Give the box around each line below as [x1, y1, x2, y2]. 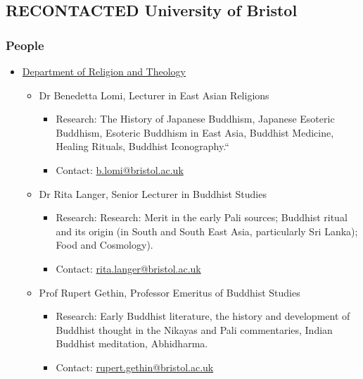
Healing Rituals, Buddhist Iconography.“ [56, 139, 229, 154]
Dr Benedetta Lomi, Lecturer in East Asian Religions [39, 87, 269, 102]
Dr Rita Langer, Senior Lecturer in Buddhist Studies [39, 186, 267, 201]
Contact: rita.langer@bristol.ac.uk [56, 261, 201, 275]
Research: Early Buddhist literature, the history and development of [56, 309, 350, 323]
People [6, 36, 44, 54]
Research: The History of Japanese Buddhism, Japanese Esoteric [56, 111, 335, 126]
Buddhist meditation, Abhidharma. [56, 336, 208, 351]
